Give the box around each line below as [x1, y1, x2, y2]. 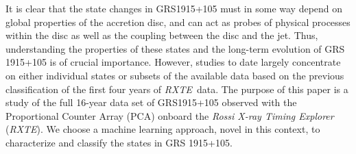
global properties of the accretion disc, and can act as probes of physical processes [5, 14, 351, 29]
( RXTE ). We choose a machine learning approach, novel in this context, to [5, 122, 320, 136]
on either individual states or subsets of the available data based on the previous [5, 68, 344, 82]
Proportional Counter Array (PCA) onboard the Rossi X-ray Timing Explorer [5, 108, 334, 123]
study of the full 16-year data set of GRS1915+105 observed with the [5, 95, 297, 110]
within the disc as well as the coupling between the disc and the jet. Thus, [5, 28, 318, 42]
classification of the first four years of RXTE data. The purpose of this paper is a [5, 81, 348, 96]
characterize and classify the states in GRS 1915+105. [5, 135, 233, 149]
